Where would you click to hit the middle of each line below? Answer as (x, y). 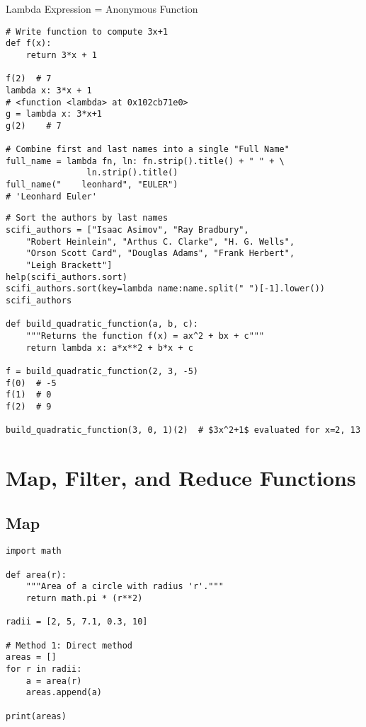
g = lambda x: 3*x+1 (54, 114)
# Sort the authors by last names (87, 218)
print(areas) (36, 716)
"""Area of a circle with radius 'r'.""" (125, 587)
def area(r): (36, 575)
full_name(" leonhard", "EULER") (92, 185)
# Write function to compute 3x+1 (87, 31)
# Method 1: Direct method (69, 645)
